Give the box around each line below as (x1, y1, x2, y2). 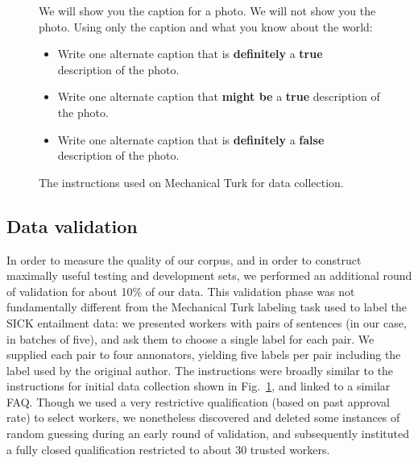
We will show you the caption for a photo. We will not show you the (39, 2, 376, 19)
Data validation (6, 213, 138, 238)
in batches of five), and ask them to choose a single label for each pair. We (6, 330, 375, 347)
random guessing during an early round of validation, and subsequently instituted (6, 425, 409, 442)
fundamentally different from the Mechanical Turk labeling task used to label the (6, 298, 407, 315)
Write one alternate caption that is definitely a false (57, 131, 325, 148)
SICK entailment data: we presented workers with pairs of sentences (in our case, (6, 314, 407, 331)
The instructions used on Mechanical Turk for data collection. (39, 173, 344, 190)
